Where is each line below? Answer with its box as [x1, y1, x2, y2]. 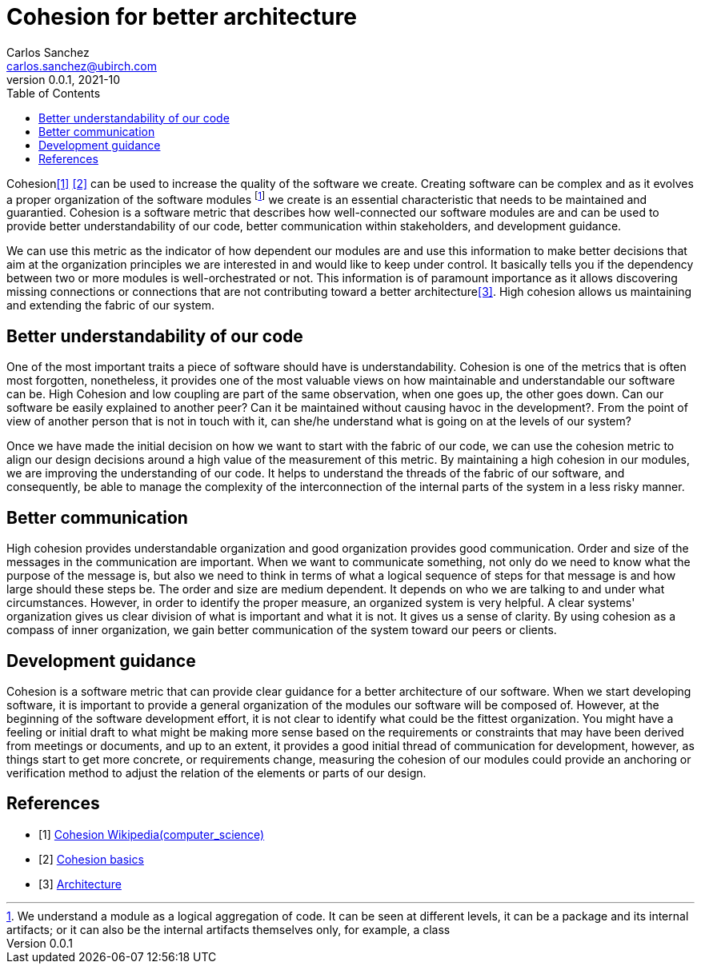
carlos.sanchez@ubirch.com [6, 58, 157, 73]
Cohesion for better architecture [6, 3, 357, 30]
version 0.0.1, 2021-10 [6, 72, 121, 86]
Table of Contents [6, 86, 101, 100]
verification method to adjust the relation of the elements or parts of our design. [6, 765, 427, 780]
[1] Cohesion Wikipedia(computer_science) [38, 827, 265, 841]
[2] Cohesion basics [38, 852, 144, 866]
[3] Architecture [38, 876, 122, 891]
